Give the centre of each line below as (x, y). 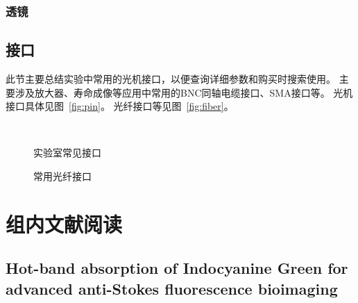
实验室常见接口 (67, 153)
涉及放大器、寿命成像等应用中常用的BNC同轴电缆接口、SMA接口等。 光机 (184, 92)
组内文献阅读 (64, 223)
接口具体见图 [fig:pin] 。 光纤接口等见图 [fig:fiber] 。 (120, 106)
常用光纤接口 (62, 176)
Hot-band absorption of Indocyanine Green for (177, 268)
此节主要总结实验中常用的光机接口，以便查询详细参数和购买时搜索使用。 (171, 79)
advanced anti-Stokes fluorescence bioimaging (172, 288)
